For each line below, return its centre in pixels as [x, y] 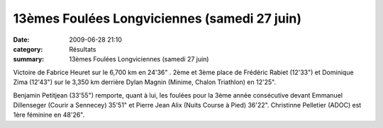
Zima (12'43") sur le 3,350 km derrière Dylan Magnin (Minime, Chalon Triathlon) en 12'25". [145, 82]
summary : [29, 59]
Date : [21, 40]
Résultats [83, 49]
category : [28, 49]
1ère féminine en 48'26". [49, 115]
